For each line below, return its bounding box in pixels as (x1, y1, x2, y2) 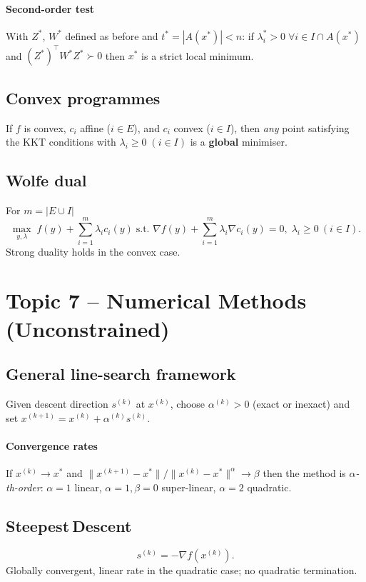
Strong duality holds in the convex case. (6, 244, 181, 259)
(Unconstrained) (6, 313, 170, 343)
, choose (170, 396, 205, 411)
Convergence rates (6, 438, 98, 453)
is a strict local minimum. (141, 48, 254, 63)
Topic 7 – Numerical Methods (6, 286, 307, 315)
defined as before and (65, 28, 158, 43)
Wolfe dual (6, 169, 87, 191)
